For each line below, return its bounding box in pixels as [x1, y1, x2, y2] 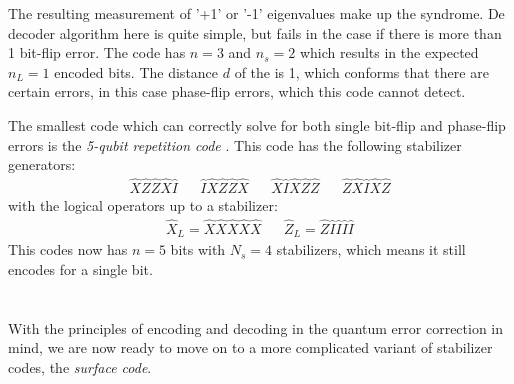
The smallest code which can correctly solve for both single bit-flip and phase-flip [8, 114, 506, 135]
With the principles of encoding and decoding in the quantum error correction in [8, 317, 504, 338]
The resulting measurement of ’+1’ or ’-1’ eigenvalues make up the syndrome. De [8, 3, 505, 23]
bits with [170, 239, 226, 260]
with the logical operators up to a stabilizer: [8, 195, 278, 215]
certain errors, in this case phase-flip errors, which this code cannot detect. [8, 81, 466, 102]
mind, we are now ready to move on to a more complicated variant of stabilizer [8, 337, 493, 358]
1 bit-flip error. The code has [8, 42, 186, 63]
